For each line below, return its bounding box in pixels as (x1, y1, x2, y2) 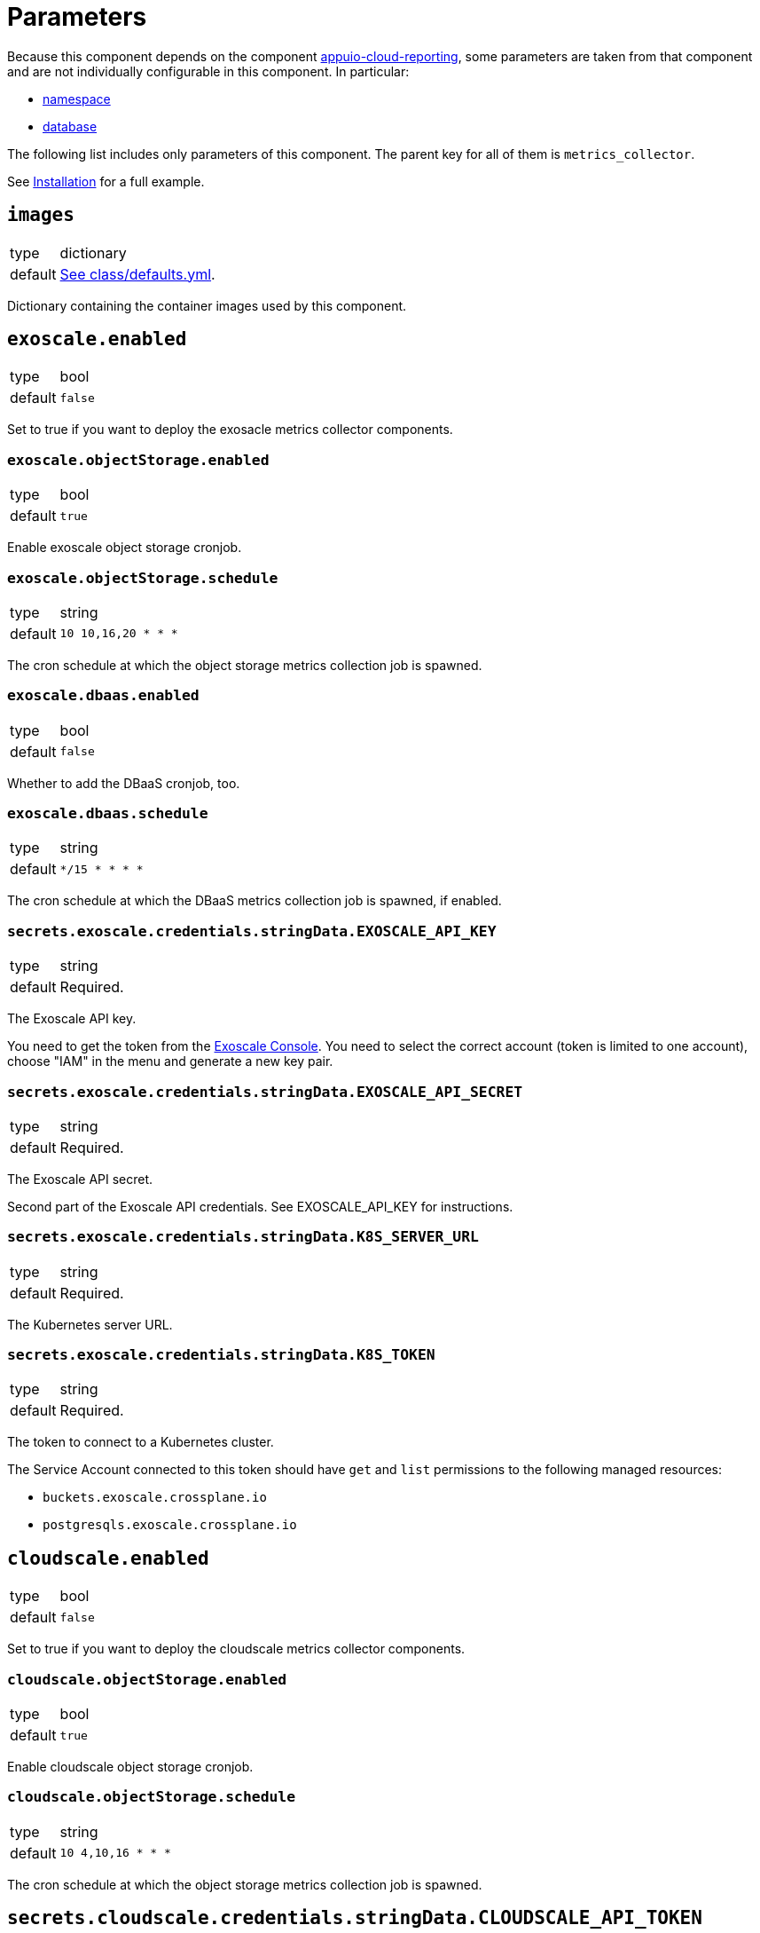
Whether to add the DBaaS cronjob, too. (7, 775, 240, 791)
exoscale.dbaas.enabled (7, 687, 200, 705)
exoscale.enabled (7, 328, 187, 351)
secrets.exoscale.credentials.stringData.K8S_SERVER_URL (7, 1228, 479, 1246)
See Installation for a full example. (7, 173, 205, 189)
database (43, 118, 98, 134)
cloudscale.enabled (7, 1547, 209, 1569)
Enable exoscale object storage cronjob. (7, 540, 242, 556)
